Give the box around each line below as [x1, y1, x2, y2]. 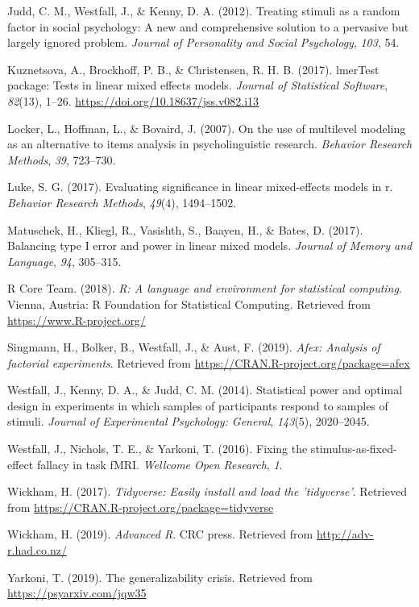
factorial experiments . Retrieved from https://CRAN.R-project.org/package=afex [7, 354, 410, 371]
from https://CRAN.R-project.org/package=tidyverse [7, 498, 274, 515]
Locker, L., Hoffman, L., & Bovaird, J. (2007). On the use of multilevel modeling [7, 119, 406, 136]
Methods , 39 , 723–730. [7, 151, 116, 168]
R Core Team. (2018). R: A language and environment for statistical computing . [7, 280, 402, 297]
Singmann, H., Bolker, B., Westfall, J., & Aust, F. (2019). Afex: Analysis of [7, 339, 380, 355]
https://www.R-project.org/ [7, 311, 146, 328]
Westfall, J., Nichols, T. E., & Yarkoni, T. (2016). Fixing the [7, 440, 308, 457]
